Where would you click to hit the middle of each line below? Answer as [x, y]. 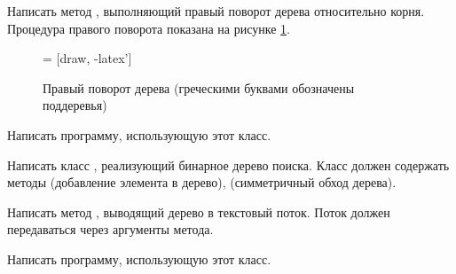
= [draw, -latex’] [87, 58]
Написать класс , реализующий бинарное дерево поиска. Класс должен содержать [228, 164]
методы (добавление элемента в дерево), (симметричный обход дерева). [202, 182]
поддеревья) [75, 105]
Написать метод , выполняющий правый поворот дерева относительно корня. [216, 11]
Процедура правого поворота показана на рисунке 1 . [149, 28]
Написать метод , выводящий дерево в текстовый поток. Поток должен [199, 211]
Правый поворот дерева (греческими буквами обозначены [199, 87]
